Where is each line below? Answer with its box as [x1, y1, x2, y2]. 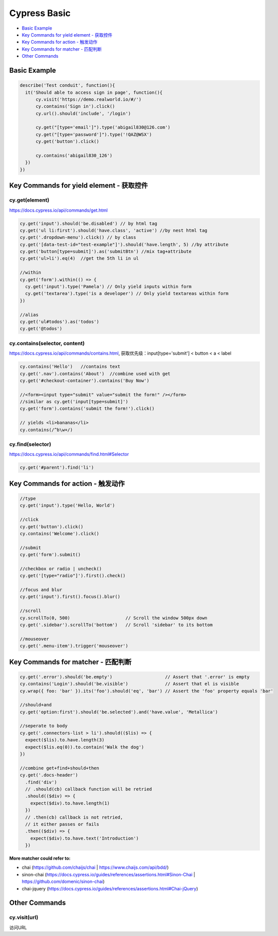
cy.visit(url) [9, 914, 39, 921]
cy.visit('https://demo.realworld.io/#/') [36, 96, 142, 102]
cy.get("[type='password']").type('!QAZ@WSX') [36, 131, 152, 137]
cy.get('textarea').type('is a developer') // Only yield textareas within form [25, 291, 229, 296]
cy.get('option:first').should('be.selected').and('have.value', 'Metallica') [20, 709, 218, 715]
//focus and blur [20, 587, 63, 593]
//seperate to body [20, 723, 68, 729]
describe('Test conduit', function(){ [20, 83, 115, 88]
